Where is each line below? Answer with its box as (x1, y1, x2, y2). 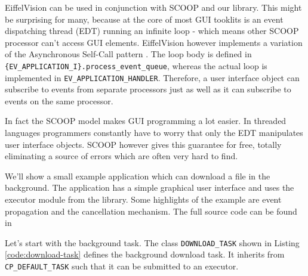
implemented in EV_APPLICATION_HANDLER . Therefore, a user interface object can (5, 71, 300, 83)
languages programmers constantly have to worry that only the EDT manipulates (5, 126, 303, 139)
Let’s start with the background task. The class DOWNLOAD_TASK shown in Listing (5, 236, 300, 249)
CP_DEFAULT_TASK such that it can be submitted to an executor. (5, 260, 239, 272)
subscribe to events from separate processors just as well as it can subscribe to (5, 83, 291, 95)
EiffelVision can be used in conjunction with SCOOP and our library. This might (5, 1, 302, 13)
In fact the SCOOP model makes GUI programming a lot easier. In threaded (5, 114, 287, 127)
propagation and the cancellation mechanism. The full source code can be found (5, 204, 297, 217)
